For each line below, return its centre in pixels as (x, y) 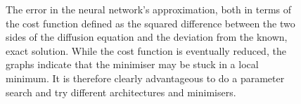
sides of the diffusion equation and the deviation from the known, (147, 37)
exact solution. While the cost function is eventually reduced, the (146, 50)
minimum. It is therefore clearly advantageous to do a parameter (145, 78)
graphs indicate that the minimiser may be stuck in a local (132, 64)
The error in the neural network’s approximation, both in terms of (149, 9)
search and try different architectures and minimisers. (121, 92)
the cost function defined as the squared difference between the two (150, 23)
